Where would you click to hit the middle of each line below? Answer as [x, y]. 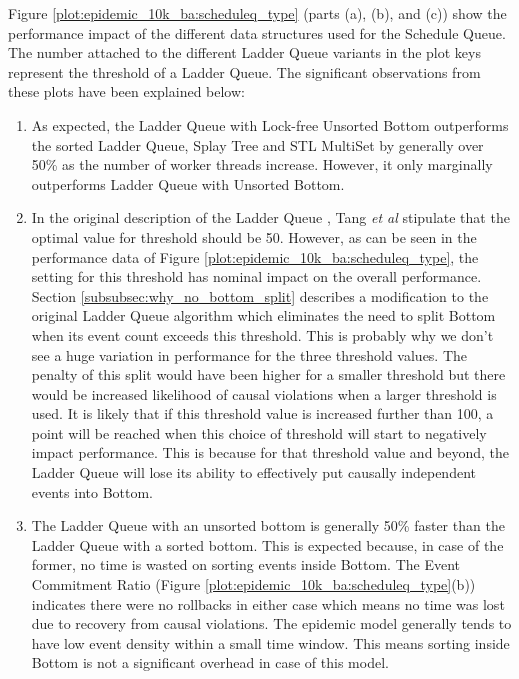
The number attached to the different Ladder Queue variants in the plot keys [244, 52]
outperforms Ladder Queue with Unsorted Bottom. [188, 183]
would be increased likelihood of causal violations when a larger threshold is [264, 393]
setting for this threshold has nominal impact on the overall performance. [256, 276]
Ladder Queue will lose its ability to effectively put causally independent [253, 472]
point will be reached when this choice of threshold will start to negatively [259, 432]
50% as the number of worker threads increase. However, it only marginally [262, 164]
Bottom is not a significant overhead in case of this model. [210, 662]
